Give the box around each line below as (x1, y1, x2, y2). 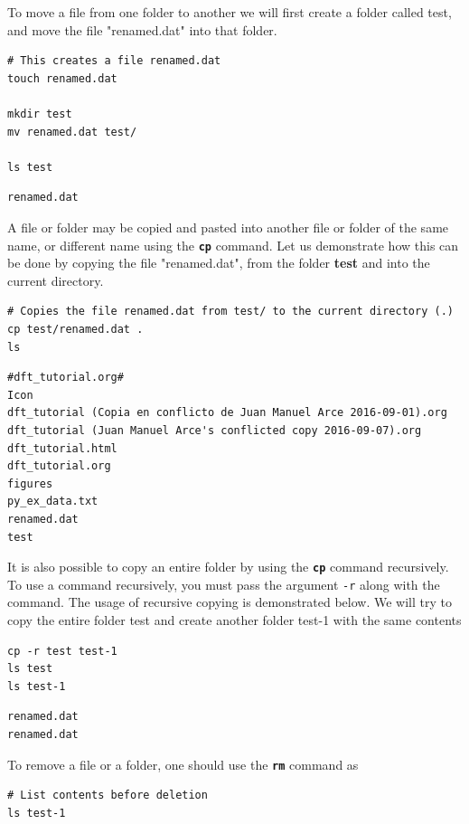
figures (7, 477, 53, 490)
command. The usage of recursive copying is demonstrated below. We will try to (7, 592, 452, 611)
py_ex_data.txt (7, 495, 98, 508)
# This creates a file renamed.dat (7, 54, 221, 68)
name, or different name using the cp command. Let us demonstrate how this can (7, 235, 459, 254)
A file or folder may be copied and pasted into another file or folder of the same (7, 217, 449, 236)
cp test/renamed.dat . (7, 322, 144, 336)
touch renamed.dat (7, 71, 117, 85)
